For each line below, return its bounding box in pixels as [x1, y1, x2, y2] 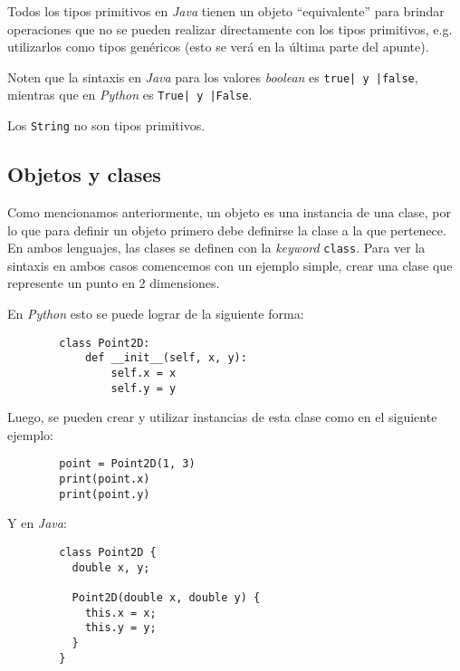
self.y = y [110, 381, 177, 395]
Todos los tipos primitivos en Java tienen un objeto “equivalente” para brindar [7, 2, 445, 20]
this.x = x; [84, 606, 157, 619]
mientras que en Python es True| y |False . [7, 85, 253, 104]
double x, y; [72, 561, 150, 574]
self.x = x [110, 366, 177, 379]
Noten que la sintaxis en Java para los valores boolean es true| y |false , [7, 67, 418, 86]
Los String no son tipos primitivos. [7, 116, 206, 135]
